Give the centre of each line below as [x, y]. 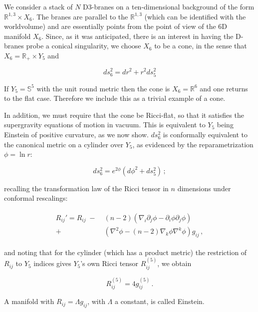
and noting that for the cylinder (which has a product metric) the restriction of [126, 252]
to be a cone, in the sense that [201, 46]
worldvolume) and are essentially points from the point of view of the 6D [116, 26]
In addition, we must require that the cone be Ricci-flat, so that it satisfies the [124, 115]
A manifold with [29, 301]
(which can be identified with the [195, 16]
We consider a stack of [38, 6]
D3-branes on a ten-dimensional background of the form [169, 6]
